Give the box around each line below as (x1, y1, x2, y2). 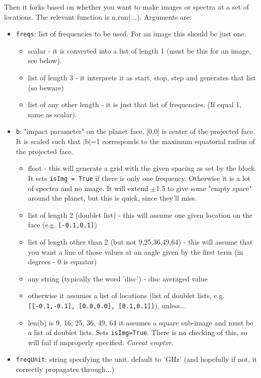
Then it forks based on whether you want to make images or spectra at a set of (4, 2, 249, 12)
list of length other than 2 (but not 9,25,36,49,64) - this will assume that (28, 236, 253, 247)
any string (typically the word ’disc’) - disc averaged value (28, 273, 208, 283)
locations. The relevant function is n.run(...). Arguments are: (4, 11, 192, 22)
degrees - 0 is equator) (28, 256, 97, 267)
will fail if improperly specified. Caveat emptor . (28, 337, 174, 347)
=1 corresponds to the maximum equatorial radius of (90, 136, 255, 147)
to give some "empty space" (167, 182, 252, 193)
